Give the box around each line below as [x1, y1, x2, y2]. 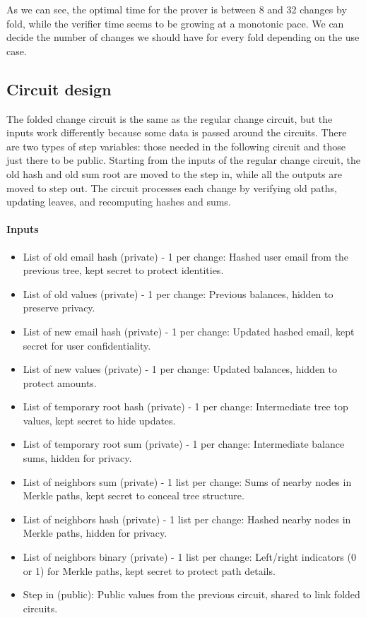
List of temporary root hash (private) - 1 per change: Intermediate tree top [23, 399, 348, 414]
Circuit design [6, 78, 112, 100]
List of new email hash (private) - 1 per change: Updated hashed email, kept [23, 323, 355, 338]
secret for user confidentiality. [23, 338, 151, 352]
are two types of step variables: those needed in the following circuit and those [6, 138, 346, 153]
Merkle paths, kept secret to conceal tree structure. [23, 488, 244, 503]
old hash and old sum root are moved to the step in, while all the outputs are [6, 166, 342, 181]
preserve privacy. [23, 300, 95, 315]
